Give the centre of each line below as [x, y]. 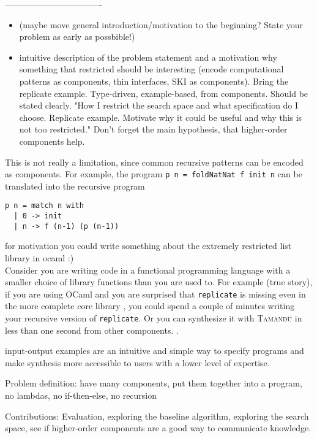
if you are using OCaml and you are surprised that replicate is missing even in [155, 294]
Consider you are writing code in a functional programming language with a [148, 270]
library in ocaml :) [39, 257]
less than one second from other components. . [92, 330]
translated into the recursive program [75, 186]
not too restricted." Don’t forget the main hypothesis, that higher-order [153, 129]
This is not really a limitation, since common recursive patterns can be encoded [154, 162]
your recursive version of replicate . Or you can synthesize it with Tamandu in [154, 317]
